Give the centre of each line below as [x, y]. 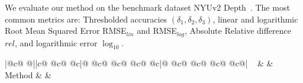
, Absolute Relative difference [238, 31]
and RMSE [157, 31]
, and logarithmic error [56, 42]
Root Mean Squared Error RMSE [66, 31]
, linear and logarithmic [255, 19]
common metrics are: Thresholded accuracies [86, 19]
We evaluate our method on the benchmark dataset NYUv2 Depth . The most [147, 7]
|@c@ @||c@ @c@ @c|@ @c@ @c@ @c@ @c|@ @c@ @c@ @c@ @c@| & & [139, 63]
